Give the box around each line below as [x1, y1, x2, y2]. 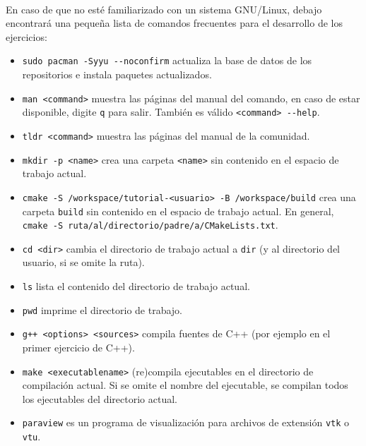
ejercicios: [6, 29, 47, 44]
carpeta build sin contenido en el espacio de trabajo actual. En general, [22, 203, 334, 218]
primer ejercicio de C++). [22, 340, 135, 355]
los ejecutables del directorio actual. [22, 391, 177, 406]
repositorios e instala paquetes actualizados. [22, 67, 212, 82]
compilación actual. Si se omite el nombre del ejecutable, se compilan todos [22, 378, 348, 392]
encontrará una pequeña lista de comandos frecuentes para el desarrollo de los [6, 16, 343, 30]
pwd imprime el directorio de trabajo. [22, 302, 183, 317]
